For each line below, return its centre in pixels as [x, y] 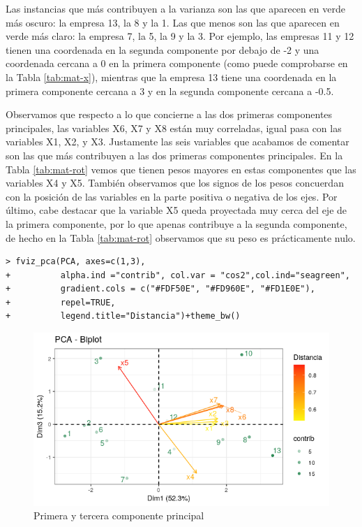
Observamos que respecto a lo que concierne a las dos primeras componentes [169, 114]
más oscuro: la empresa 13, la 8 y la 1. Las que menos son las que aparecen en [173, 22]
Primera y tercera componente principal [119, 515]
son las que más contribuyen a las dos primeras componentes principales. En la [174, 155]
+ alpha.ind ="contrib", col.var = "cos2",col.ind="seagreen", [178, 275]
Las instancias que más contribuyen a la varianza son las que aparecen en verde [175, 8]
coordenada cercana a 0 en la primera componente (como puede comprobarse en [177, 63]
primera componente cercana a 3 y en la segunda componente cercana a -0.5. [170, 91]
